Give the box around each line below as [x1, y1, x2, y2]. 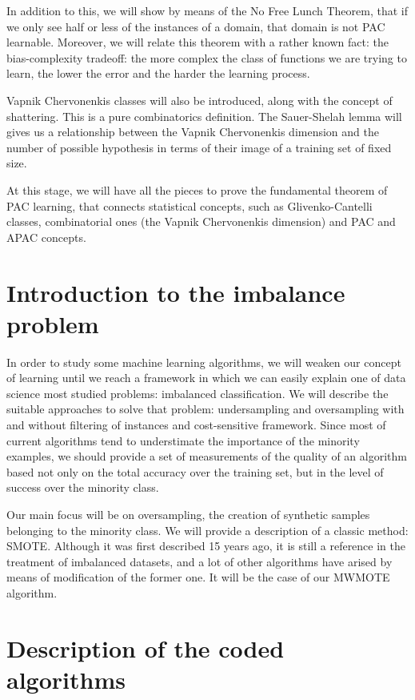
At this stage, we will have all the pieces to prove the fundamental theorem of [6, 181, 388, 198]
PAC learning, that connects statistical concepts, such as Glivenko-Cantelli [6, 197, 373, 214]
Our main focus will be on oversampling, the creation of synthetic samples [6, 505, 370, 522]
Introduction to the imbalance [6, 276, 345, 308]
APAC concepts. [6, 228, 86, 245]
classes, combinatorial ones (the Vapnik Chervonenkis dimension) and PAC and [6, 213, 396, 230]
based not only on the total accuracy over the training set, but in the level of [6, 463, 384, 480]
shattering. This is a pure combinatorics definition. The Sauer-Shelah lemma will [6, 107, 402, 124]
